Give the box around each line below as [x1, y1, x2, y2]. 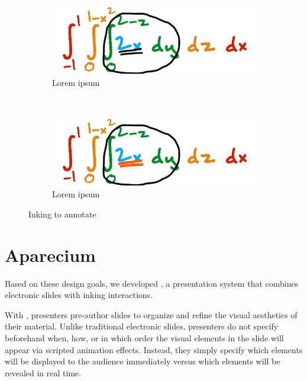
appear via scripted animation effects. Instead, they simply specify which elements [5, 343, 303, 356]
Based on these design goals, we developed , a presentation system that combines [5, 277, 299, 289]
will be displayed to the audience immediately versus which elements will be [5, 355, 280, 367]
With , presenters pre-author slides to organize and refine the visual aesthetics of [5, 308, 298, 321]
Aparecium [5, 242, 96, 267]
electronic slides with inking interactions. [5, 289, 153, 301]
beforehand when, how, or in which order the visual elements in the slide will [5, 332, 284, 344]
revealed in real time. [5, 366, 82, 379]
